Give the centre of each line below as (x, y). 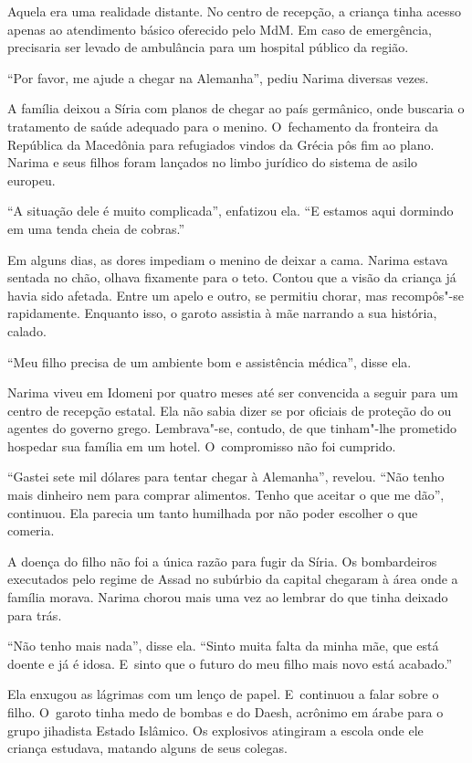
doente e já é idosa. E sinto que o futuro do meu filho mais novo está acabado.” (230, 663)
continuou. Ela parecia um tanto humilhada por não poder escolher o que (213, 512)
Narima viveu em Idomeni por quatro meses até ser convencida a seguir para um (233, 392)
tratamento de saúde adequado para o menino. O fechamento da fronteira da (223, 126)
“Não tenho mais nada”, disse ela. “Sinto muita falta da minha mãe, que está (223, 646)
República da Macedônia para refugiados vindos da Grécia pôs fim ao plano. (221, 144)
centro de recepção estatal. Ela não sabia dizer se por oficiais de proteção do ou (230, 410)
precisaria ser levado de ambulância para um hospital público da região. (208, 47)
